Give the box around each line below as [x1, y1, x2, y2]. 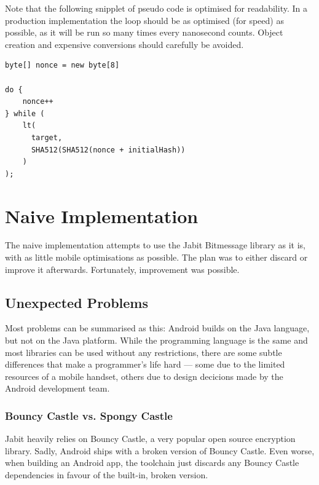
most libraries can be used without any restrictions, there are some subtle [5, 345, 282, 358]
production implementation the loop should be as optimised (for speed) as [5, 14, 284, 26]
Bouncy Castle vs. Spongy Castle [5, 408, 173, 423]
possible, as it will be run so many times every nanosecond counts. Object [5, 26, 283, 39]
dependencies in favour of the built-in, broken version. [5, 468, 208, 481]
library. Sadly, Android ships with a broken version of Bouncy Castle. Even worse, [5, 444, 315, 457]
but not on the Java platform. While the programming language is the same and [5, 334, 308, 347]
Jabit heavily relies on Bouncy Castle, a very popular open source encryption [5, 432, 296, 445]
